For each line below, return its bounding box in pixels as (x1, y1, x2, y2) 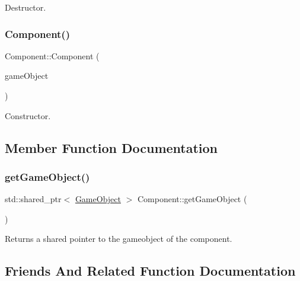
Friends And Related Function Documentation (5, 261, 296, 280)
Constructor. (5, 109, 51, 122)
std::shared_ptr (5, 193, 62, 205)
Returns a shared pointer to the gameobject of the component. (5, 232, 232, 245)
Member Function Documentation (5, 138, 218, 157)
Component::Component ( (5, 49, 100, 62)
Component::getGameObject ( (137, 193, 247, 205)
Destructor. (5, 1, 46, 13)
